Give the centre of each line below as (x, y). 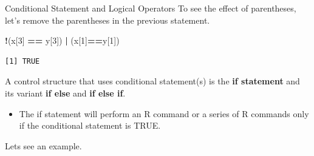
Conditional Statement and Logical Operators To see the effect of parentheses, (151, 8)
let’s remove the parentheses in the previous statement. (108, 20)
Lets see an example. (43, 145)
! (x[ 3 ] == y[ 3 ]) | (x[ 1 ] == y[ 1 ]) (62, 40)
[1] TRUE (22, 61)
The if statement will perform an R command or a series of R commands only (164, 113)
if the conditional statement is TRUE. (90, 125)
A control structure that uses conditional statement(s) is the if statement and (152, 81)
